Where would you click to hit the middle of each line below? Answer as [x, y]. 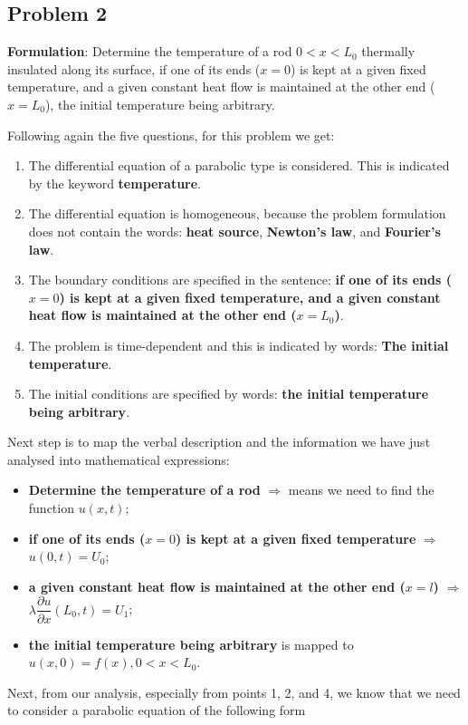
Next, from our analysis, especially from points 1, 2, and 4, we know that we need [234, 692]
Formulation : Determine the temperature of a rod [150, 51]
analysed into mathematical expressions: [119, 459]
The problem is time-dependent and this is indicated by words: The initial [239, 345]
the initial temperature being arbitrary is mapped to [191, 644]
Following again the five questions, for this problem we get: [171, 135]
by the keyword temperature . [115, 183]
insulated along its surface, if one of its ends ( [134, 68]
